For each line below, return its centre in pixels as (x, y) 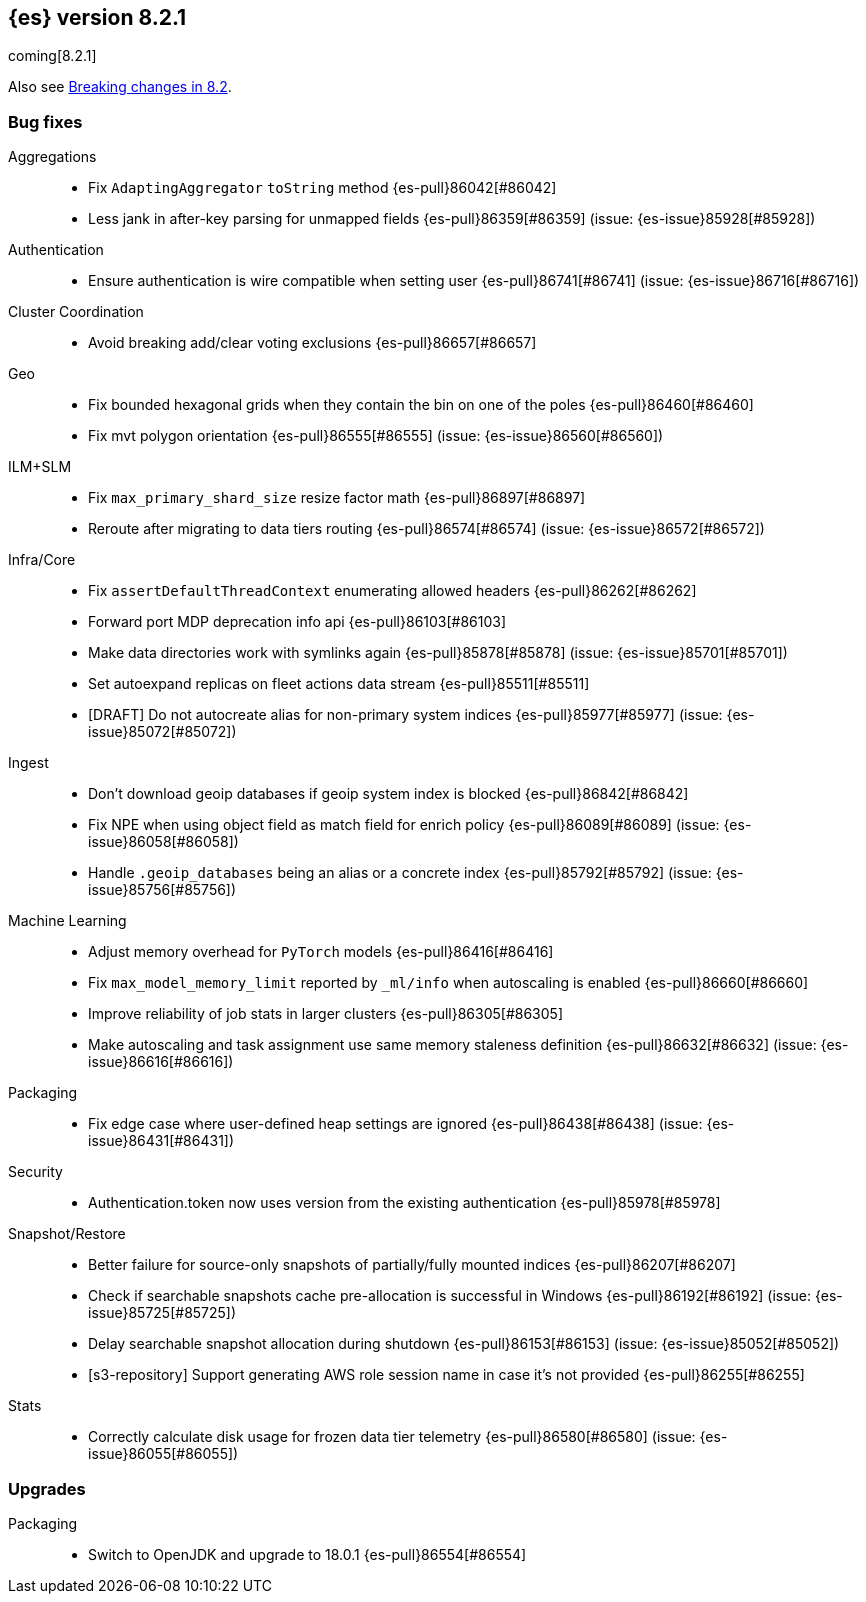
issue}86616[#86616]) (161, 1062)
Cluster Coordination (76, 312)
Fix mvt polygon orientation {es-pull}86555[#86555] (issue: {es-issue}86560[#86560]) (376, 436)
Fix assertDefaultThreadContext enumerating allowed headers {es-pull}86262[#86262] (392, 591)
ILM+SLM (40, 467)
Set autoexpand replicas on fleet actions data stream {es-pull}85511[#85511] (339, 684)
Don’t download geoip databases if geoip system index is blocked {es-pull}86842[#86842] (388, 794)
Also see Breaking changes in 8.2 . (120, 87)
